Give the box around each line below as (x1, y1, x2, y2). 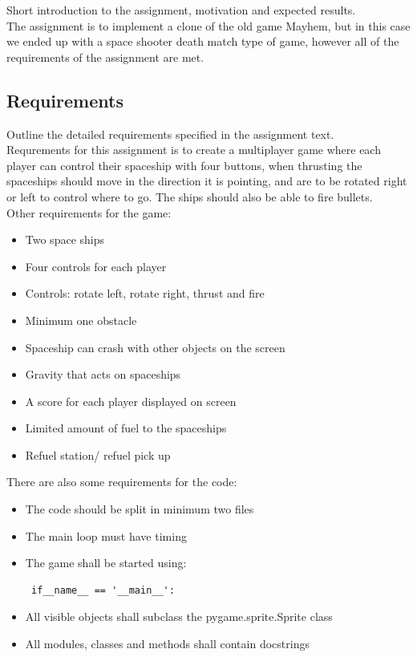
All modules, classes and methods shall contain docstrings (25, 635, 310, 652)
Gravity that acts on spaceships (25, 366, 181, 383)
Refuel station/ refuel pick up (25, 446, 171, 463)
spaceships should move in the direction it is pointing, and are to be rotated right (6, 172, 407, 189)
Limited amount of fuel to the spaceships (25, 420, 227, 436)
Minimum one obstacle (25, 311, 137, 328)
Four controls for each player (25, 258, 167, 274)
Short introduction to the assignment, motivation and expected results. (6, 2, 356, 18)
